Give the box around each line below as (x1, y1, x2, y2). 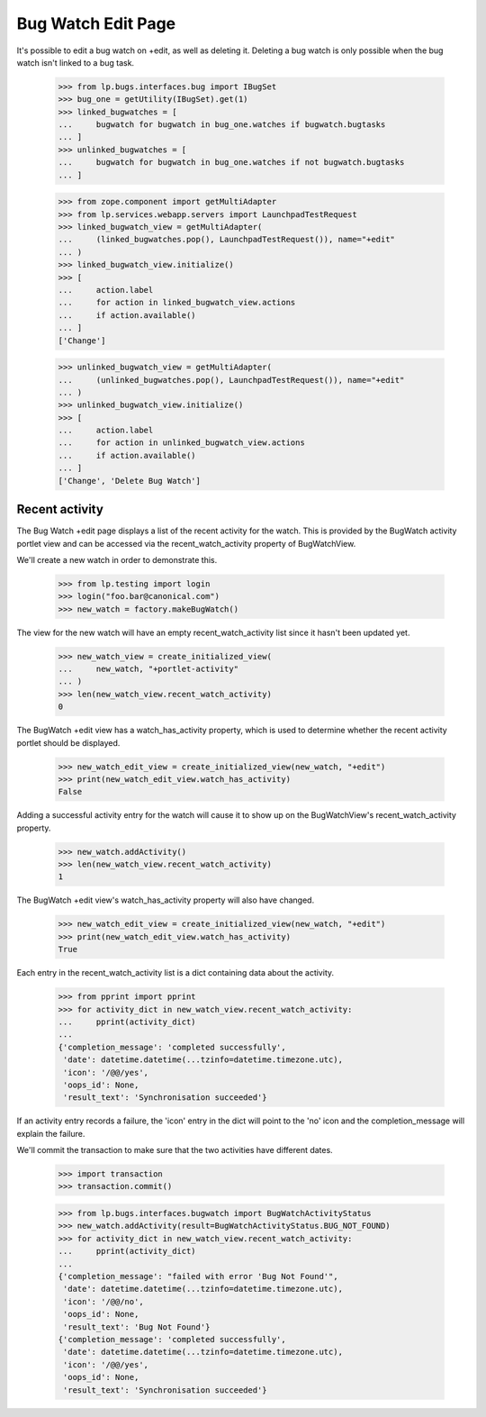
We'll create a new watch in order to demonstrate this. (16, 554, 218, 565)
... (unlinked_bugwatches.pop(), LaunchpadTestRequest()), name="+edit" (58, 375, 405, 385)
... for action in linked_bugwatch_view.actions (58, 297, 296, 308)
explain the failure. (16, 1128, 85, 1139)
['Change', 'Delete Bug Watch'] (58, 476, 202, 486)
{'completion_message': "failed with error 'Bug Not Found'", (58, 1271, 338, 1281)
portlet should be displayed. (16, 737, 121, 748)
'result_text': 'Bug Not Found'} (63, 1322, 211, 1332)
